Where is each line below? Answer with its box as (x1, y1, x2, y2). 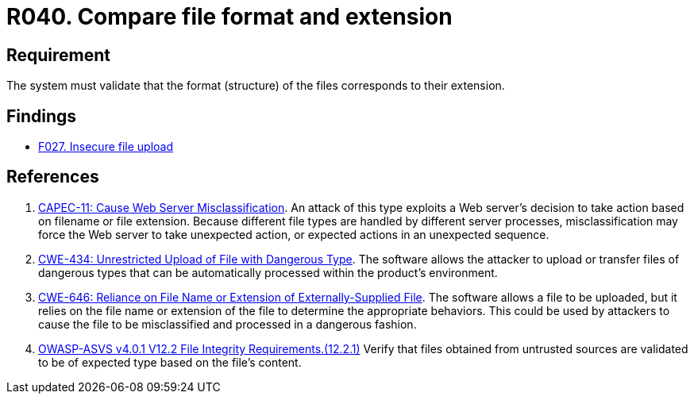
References (6, 167, 99, 187)
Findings (6, 106, 77, 126)
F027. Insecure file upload (38, 140, 174, 154)
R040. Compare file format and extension (6, 3, 453, 30)
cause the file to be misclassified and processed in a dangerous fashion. (38, 317, 417, 331)
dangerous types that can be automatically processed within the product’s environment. (38, 265, 498, 279)
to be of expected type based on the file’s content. (38, 355, 302, 369)
